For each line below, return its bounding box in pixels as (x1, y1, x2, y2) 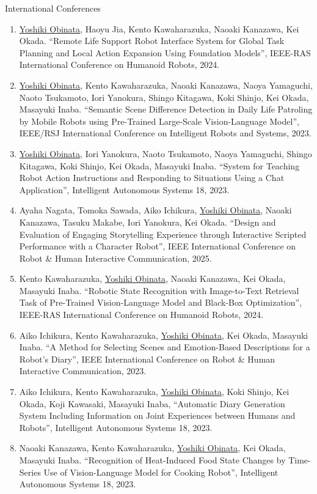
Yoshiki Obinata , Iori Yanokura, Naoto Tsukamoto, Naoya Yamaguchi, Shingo (19, 147, 312, 160)
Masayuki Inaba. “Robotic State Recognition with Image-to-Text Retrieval (19, 284, 299, 297)
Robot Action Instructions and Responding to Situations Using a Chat (19, 171, 285, 184)
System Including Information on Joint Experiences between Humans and (19, 409, 296, 422)
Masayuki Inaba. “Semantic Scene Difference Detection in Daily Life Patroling (19, 103, 313, 116)
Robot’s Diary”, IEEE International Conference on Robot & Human (19, 352, 275, 365)
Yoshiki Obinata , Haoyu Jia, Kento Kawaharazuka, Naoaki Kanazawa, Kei (19, 22, 299, 35)
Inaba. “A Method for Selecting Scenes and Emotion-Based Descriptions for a (19, 341, 310, 353)
